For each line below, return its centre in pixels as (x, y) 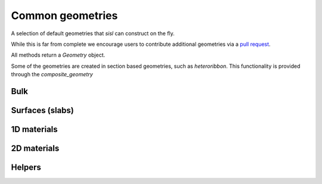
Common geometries (64, 15)
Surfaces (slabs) (42, 110)
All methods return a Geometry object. (58, 55)
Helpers (26, 167)
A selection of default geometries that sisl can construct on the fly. (93, 33)
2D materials (35, 148)
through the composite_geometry (52, 74)
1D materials (34, 129)
